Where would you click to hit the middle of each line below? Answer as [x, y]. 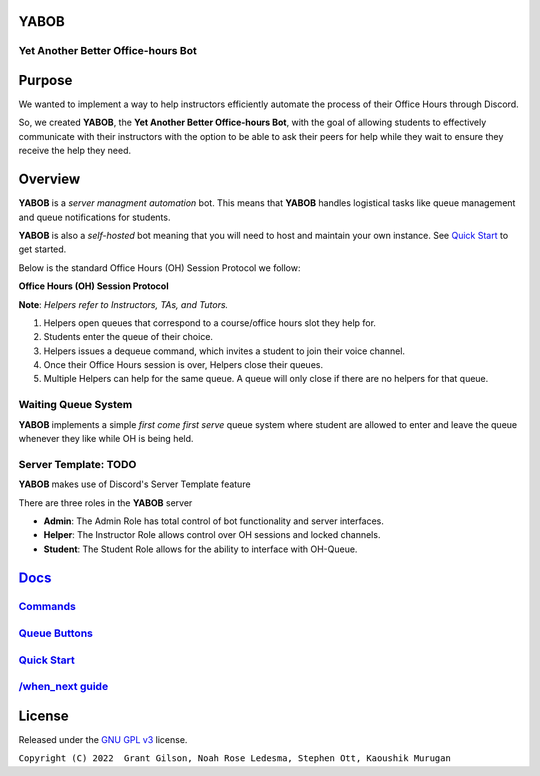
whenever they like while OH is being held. [106, 438]
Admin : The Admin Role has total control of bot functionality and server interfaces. [214, 521]
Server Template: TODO [77, 464]
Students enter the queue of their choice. [128, 337]
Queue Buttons [56, 633]
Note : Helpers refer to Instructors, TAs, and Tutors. [123, 304]
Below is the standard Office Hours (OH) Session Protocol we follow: [159, 267]
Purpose [45, 80]
